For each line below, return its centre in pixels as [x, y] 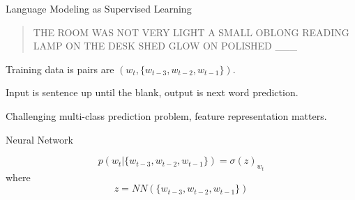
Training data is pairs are [60, 69]
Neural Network [39, 139]
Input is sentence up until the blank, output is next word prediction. [152, 92]
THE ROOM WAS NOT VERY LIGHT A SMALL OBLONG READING [191, 32]
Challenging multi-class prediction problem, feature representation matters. [166, 115]
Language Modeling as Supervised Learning [99, 8]
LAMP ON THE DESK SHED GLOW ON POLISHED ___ [165, 46]
